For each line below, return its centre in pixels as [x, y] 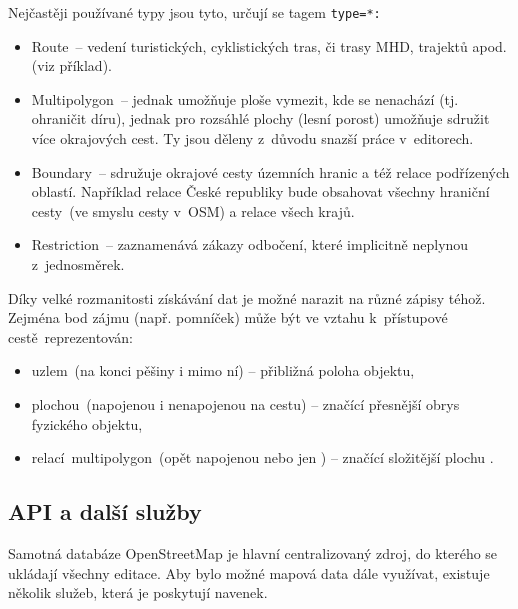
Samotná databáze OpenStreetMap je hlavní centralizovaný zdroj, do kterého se [253, 552]
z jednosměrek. [78, 264]
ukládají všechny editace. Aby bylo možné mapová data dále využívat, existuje [249, 572]
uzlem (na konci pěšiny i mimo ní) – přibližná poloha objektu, [223, 370]
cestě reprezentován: [70, 336]
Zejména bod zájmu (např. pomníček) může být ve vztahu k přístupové [228, 317]
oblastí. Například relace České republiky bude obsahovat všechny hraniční [260, 191]
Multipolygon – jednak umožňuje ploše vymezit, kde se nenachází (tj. [245, 98]
